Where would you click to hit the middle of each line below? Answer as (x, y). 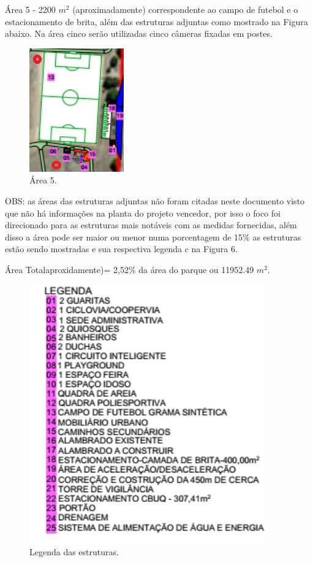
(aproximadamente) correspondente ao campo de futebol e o (185, 9)
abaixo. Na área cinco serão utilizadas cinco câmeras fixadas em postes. (139, 33)
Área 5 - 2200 (30, 9)
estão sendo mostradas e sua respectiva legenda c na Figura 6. (121, 249)
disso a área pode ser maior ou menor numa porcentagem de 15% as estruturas (153, 237)
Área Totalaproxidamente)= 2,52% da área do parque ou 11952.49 (130, 269)
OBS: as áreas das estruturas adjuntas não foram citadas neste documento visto (155, 200)
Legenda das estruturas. (74, 552)
